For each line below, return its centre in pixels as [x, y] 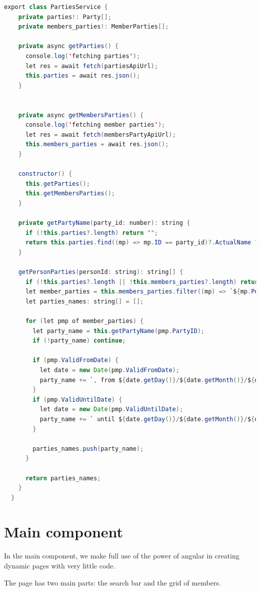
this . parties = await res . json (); [83, 76]
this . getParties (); [57, 184]
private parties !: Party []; [65, 17]
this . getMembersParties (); [70, 194]
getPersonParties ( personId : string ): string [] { [101, 272]
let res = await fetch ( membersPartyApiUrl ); [100, 134]
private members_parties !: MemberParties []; [93, 27]
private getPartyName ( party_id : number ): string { [104, 223]
